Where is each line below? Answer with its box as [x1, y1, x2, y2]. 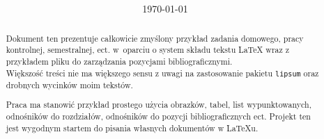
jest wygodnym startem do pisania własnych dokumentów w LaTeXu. [6, 122, 259, 133]
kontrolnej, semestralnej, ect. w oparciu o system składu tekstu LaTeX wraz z [6, 44, 290, 56]
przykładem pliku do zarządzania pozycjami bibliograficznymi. [6, 56, 233, 67]
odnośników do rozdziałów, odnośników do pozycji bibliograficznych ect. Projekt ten [6, 111, 311, 122]
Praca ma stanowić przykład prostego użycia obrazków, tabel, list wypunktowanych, [6, 99, 311, 111]
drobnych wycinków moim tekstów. [6, 79, 133, 90]
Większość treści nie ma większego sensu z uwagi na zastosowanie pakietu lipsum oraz [6, 67, 319, 79]
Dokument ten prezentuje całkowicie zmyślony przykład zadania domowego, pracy [6, 32, 304, 44]
